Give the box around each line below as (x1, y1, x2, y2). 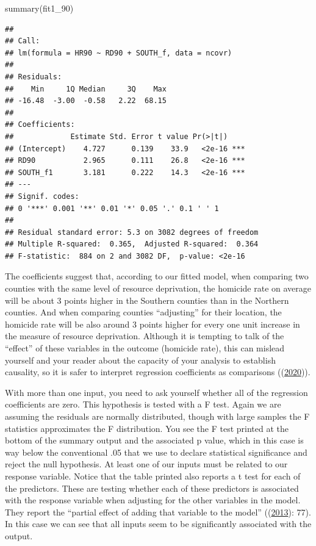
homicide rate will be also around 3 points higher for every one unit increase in (5, 317, 300, 330)
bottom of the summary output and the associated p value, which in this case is (5, 434, 304, 447)
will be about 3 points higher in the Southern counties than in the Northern (5, 293, 289, 306)
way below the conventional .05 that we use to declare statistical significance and (5, 445, 307, 458)
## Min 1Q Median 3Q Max (5, 84, 167, 93)
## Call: (5, 37, 40, 46)
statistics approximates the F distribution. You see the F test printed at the (5, 422, 289, 434)
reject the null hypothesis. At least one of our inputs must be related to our (5, 458, 288, 470)
